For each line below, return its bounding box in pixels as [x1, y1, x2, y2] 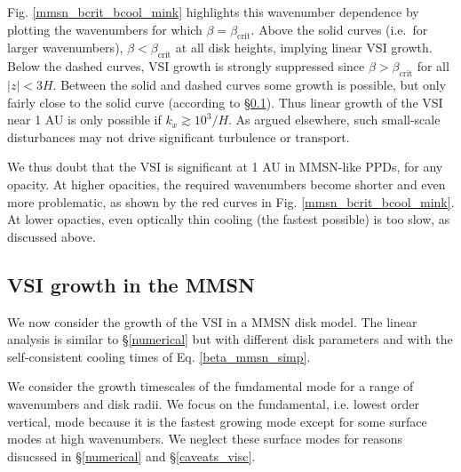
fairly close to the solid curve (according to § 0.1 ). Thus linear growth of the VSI [7, 92, 443, 111]
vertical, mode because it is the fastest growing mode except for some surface [7, 412, 427, 430]
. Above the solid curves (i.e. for [250, 20, 428, 38]
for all [417, 57, 449, 76]
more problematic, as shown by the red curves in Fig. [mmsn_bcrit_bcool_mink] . [7, 192, 455, 211]
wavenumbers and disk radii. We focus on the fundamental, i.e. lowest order [7, 394, 420, 412]
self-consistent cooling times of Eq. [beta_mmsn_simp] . [7, 347, 311, 365]
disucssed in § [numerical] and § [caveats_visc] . [7, 446, 256, 465]
